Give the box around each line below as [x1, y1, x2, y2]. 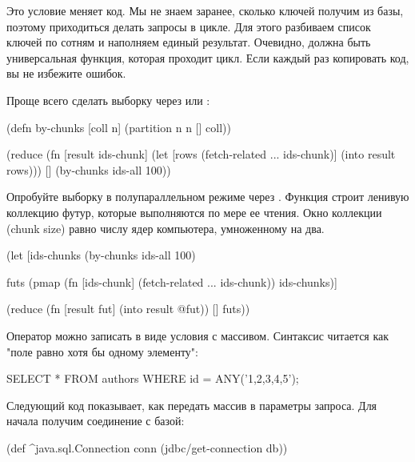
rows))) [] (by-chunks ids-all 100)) [6, 161, 171, 178]
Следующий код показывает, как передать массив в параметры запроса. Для [6, 396, 377, 413]
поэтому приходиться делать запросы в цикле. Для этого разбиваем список [6, 18, 371, 34]
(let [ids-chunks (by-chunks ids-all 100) [6, 247, 196, 263]
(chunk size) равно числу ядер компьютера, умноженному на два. [6, 219, 325, 236]
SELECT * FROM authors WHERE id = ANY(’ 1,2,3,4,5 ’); [6, 370, 299, 387]
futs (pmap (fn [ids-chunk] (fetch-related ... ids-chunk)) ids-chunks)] [6, 273, 337, 290]
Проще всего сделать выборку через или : [6, 91, 210, 108]
